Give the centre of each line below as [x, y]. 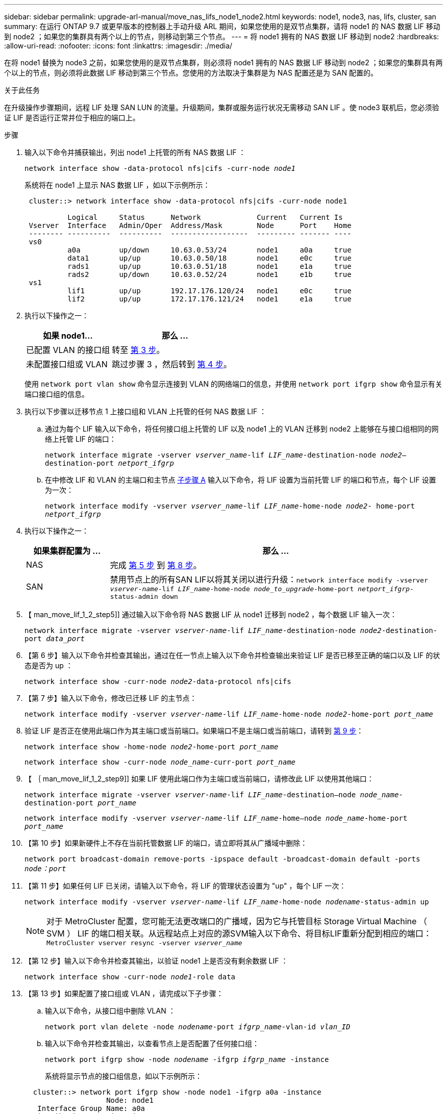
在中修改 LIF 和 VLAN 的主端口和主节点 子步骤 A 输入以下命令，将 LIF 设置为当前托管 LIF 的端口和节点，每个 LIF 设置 [241, 480]
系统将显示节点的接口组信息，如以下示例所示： [123, 1076]
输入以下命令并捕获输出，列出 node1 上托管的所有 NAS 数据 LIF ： [135, 152]
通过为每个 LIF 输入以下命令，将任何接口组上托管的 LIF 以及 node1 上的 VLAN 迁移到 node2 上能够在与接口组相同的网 [242, 429]
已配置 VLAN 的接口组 [68, 350]
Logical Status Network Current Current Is [205, 217]
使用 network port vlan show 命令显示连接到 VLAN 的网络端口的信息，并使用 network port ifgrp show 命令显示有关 [233, 384]
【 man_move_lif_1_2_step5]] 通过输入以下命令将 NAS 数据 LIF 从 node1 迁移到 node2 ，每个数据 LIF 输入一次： [211, 614]
